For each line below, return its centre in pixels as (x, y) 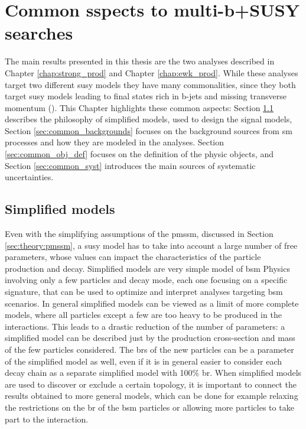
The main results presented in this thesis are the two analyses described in (140, 61)
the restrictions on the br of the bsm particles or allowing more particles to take (149, 407)
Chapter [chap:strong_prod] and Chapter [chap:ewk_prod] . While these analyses (152, 72)
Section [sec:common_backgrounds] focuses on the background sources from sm (149, 130)
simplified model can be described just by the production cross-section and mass (150, 338)
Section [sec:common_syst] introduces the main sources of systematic (130, 165)
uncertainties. (29, 177)
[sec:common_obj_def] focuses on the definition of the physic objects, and (139, 154)
